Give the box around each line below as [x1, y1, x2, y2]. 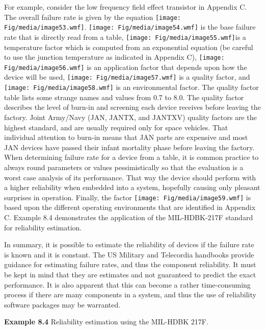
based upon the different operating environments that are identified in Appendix [4, 202, 256, 213]
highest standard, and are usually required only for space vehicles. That [4, 122, 228, 132]
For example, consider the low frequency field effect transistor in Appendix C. [4, 2, 247, 12]
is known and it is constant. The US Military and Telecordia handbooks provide [4, 249, 254, 260]
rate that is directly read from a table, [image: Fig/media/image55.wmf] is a [4, 31, 246, 42]
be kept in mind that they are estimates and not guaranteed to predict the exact [4, 269, 256, 279]
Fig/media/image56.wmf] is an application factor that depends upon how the [4, 61, 247, 72]
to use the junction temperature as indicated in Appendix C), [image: [4, 52, 225, 62]
